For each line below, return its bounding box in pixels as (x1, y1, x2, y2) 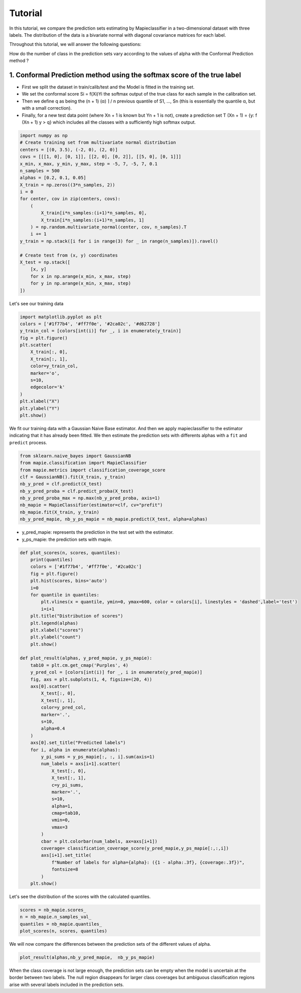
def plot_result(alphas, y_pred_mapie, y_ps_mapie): (20, 655, 153, 661)
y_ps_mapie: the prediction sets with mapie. (22, 536, 112, 542)
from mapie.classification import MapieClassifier (20, 460, 147, 466)
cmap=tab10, (51, 810, 81, 816)
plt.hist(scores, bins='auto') (30, 578, 107, 584)
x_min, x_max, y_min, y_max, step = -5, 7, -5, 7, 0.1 (20, 161, 158, 167)
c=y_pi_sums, (51, 782, 84, 788)
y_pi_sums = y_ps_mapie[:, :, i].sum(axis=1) (41, 754, 155, 760)
